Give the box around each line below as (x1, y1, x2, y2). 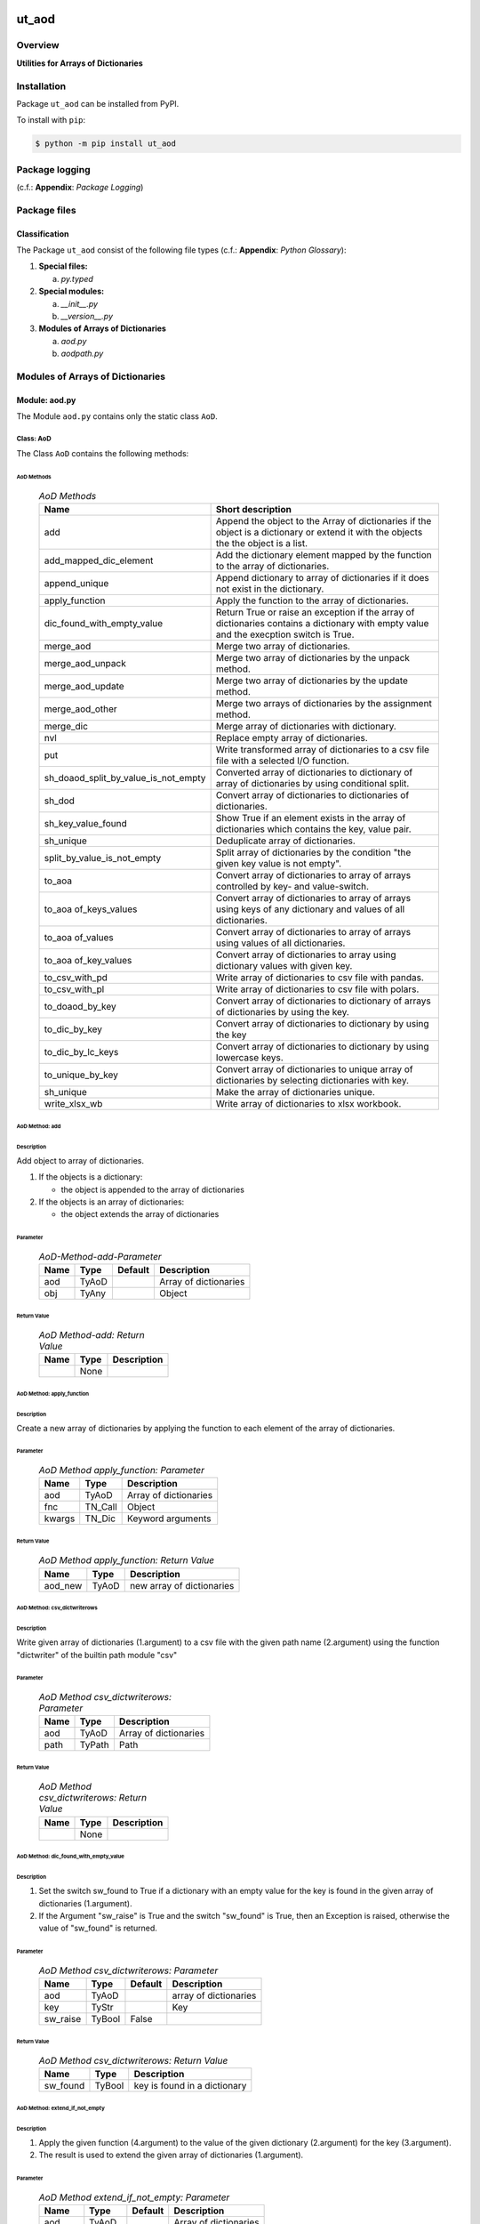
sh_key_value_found (44, 818, 128, 830)
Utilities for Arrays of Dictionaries (16, 58, 143, 68)
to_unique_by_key (44, 1068, 119, 1081)
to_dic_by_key (44, 1023, 102, 1035)
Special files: (38, 261, 88, 271)
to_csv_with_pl (44, 983, 105, 995)
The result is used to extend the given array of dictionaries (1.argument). (38, 2149, 304, 2161)
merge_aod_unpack (44, 657, 126, 670)
